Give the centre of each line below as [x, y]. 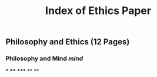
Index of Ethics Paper [98, 11]
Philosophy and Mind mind [44, 58]
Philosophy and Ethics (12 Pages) [68, 42]
